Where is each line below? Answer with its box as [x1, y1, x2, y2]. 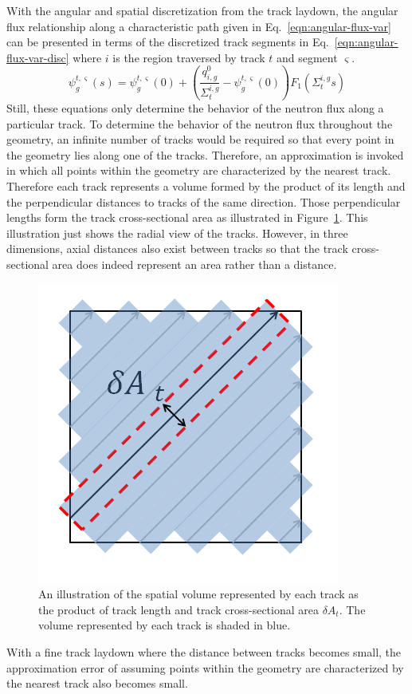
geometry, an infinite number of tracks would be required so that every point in [6, 131, 394, 148]
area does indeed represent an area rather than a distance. [52, 256, 337, 272]
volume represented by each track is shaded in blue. [38, 617, 291, 633]
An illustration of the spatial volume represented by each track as [38, 586, 359, 602]
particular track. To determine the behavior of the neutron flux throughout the [6, 115, 393, 132]
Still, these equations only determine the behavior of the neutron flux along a [6, 100, 384, 116]
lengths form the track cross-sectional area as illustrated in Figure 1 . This [6, 209, 368, 226]
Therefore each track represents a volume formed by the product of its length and [6, 178, 406, 195]
